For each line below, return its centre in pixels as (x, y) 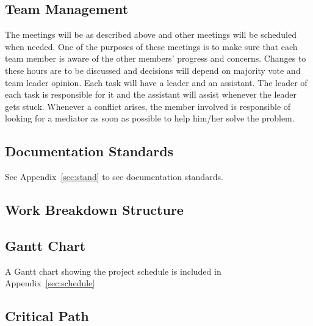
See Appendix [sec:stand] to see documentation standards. (114, 177)
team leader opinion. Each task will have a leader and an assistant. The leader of (156, 82)
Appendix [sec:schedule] (50, 283)
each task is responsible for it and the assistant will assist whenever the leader (151, 94)
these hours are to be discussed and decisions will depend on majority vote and (153, 70)
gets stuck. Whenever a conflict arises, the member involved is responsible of (148, 106)
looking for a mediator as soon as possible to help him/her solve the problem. (150, 118)
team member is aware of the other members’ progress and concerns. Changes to (156, 58)
